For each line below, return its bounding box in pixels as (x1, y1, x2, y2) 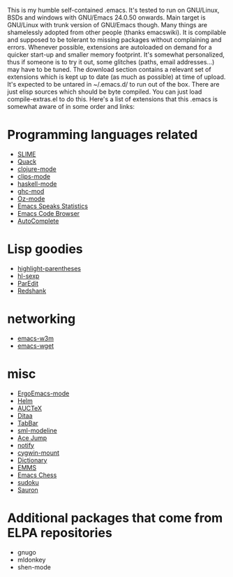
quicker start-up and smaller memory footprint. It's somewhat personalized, (7, 50, 225, 59)
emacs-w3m (17, 334, 54, 342)
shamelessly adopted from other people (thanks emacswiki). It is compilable (7, 28, 227, 36)
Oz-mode (17, 194, 45, 203)
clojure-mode (17, 164, 57, 173)
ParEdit (17, 279, 39, 287)
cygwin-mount (17, 448, 60, 457)
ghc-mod (17, 187, 45, 195)
